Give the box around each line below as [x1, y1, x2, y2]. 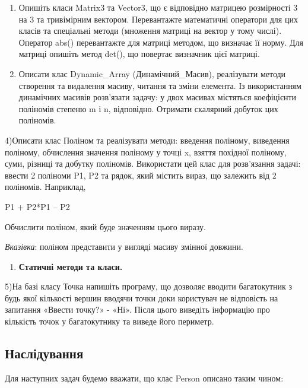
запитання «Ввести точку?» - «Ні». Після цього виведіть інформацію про [5, 303, 270, 316]
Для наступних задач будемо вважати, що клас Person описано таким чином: [5, 371, 284, 384]
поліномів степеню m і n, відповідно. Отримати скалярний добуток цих [18, 102, 278, 115]
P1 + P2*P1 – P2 [5, 200, 70, 212]
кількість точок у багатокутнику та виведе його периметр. [5, 315, 214, 327]
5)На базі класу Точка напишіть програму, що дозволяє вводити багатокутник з [5, 280, 293, 292]
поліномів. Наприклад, [5, 180, 86, 193]
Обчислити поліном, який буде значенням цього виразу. [5, 220, 206, 233]
